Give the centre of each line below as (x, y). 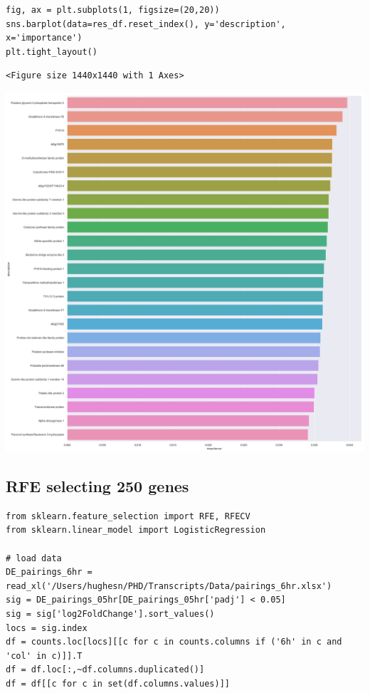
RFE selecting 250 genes (97, 485)
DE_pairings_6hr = (49, 572)
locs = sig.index (47, 628)
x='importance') (44, 38)
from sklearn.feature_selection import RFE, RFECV (128, 516)
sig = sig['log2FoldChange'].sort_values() (110, 614)
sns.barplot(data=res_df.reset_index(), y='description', (146, 24)
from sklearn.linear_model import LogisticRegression (136, 530)
